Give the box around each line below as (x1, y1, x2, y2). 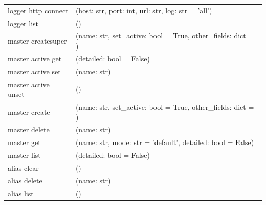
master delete (8, 124, 50, 135)
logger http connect (8, 5, 69, 15)
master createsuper (8, 35, 67, 46)
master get (8, 137, 41, 148)
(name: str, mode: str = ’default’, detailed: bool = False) (75, 137, 254, 148)
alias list (8, 188, 34, 198)
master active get (8, 53, 62, 64)
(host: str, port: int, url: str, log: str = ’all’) (75, 5, 212, 15)
